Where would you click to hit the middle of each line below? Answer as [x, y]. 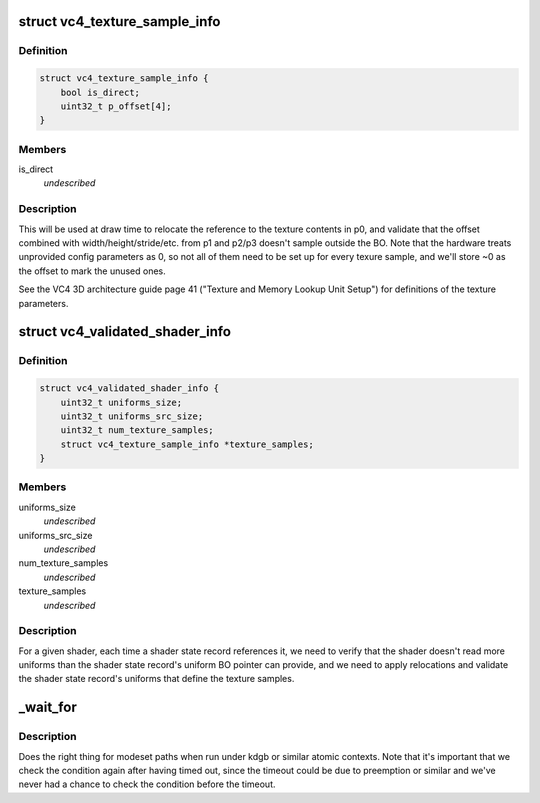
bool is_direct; [100, 92]
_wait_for [47, 707]
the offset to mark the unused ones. [92, 271]
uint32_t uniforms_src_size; [132, 416]
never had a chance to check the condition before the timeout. [147, 784]
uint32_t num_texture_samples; [137, 430]
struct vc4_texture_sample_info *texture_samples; [187, 444]
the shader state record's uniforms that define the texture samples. [156, 679]
